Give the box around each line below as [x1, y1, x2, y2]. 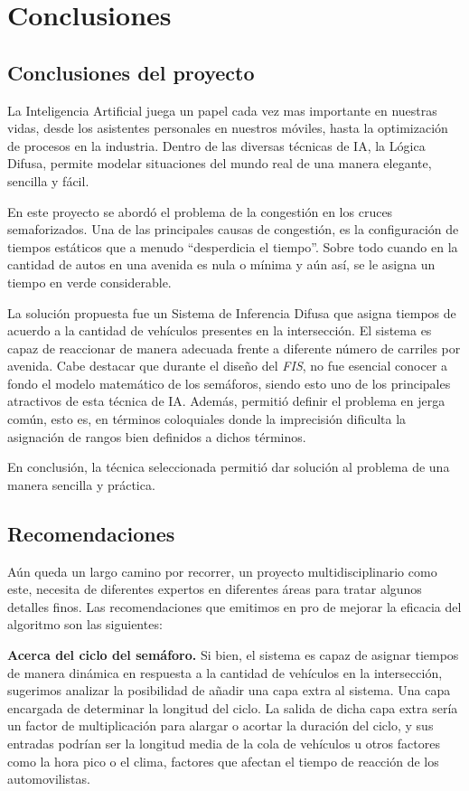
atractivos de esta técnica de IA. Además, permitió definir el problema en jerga [7, 391, 446, 410]
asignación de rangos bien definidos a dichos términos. [7, 427, 306, 446]
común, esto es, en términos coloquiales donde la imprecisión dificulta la [7, 410, 407, 428]
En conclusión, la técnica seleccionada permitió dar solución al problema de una [7, 457, 450, 476]
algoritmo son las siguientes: [7, 615, 163, 634]
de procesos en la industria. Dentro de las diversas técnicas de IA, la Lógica [7, 136, 426, 155]
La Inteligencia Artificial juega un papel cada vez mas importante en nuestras [7, 100, 437, 119]
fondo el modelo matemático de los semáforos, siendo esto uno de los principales [7, 373, 451, 392]
